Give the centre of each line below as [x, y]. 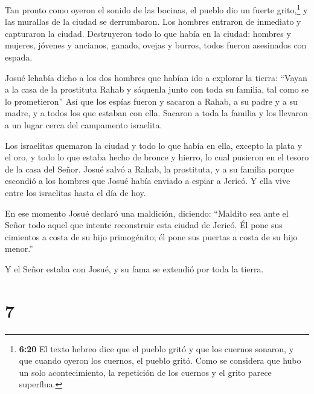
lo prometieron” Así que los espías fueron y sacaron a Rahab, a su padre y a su [151, 101]
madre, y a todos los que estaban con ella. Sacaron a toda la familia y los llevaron [156, 113]
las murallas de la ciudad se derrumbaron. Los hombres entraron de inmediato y [153, 21]
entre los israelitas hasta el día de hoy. [75, 192]
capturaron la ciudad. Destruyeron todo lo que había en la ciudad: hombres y [148, 33]
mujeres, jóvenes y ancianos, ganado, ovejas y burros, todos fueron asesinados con [156, 45]
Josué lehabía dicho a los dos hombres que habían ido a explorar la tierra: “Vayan [156, 77]
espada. [19, 57]
